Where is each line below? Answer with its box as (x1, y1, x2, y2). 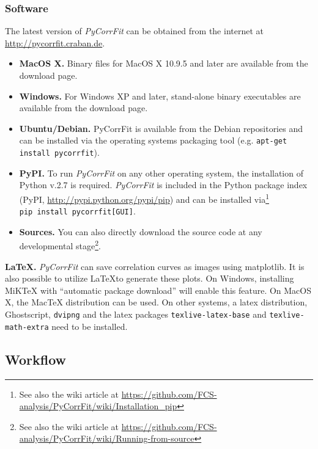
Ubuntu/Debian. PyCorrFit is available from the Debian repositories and (19, 122, 303, 134)
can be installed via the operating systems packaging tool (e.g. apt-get (19, 134, 287, 147)
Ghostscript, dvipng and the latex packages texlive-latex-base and (5, 308, 267, 320)
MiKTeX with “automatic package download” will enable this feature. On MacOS (5, 283, 312, 296)
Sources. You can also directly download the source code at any (19, 225, 262, 238)
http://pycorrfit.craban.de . (5, 36, 105, 49)
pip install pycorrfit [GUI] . (19, 205, 136, 217)
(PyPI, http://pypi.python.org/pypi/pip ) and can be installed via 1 (19, 191, 269, 205)
